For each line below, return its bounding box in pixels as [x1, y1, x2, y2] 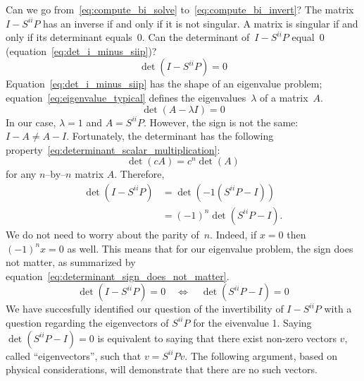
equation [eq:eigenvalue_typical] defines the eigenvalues [6, 90, 246, 104]
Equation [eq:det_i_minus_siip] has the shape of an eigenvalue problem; [6, 76, 322, 91]
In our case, [6, 114, 56, 129]
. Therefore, [114, 167, 165, 181]
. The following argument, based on [184, 348, 338, 363]
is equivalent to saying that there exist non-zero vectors [97, 330, 337, 345]
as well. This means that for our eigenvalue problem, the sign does [67, 241, 353, 255]
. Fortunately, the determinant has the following [66, 128, 274, 143]
